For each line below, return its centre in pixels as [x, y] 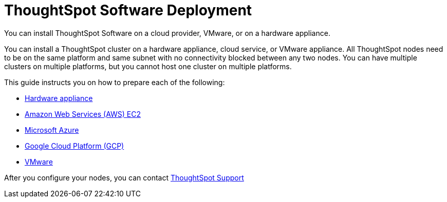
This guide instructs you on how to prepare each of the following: [115, 82]
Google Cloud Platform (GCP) [74, 146]
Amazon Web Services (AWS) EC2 [83, 114]
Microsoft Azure [52, 130]
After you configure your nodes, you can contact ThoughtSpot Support [124, 177]
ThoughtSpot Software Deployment [128, 10]
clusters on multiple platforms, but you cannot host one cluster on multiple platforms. [148, 66]
